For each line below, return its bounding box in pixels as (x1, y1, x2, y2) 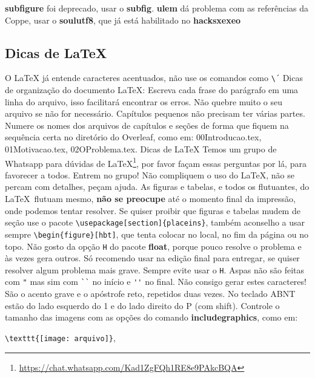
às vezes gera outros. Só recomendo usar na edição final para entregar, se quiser (5, 252, 300, 264)
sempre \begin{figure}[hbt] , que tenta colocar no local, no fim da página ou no (5, 227, 308, 240)
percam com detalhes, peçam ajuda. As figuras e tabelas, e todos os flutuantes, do (5, 180, 310, 193)
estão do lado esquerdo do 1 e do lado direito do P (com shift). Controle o (5, 299, 280, 311)
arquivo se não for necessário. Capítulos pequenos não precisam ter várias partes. (5, 107, 305, 120)
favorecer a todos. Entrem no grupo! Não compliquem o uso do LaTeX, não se (5, 168, 294, 181)
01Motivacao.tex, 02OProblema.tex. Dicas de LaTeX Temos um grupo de (5, 143, 277, 155)
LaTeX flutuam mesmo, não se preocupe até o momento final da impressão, (5, 192, 296, 205)
